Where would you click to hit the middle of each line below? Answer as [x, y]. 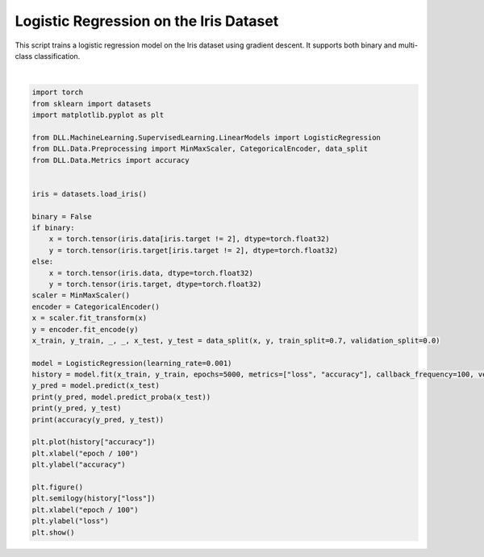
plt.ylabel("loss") [70, 521]
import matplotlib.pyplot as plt [98, 115]
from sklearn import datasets [92, 104]
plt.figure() [58, 487]
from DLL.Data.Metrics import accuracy [111, 160]
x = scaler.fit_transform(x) [90, 318]
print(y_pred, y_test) [77, 408]
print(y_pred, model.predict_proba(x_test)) [121, 397]
